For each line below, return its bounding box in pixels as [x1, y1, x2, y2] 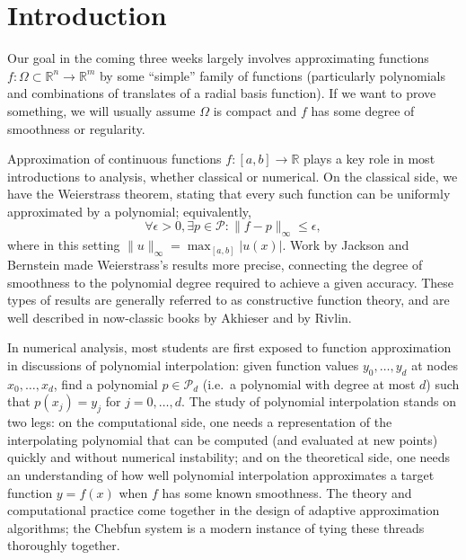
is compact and [213, 101, 297, 120]
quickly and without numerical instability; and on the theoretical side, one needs [7, 448, 451, 467]
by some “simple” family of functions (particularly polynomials [99, 66, 445, 84]
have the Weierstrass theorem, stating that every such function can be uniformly [7, 184, 451, 203]
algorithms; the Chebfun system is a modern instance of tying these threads [7, 518, 425, 537]
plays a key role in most [303, 149, 435, 168]
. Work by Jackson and [282, 236, 409, 254]
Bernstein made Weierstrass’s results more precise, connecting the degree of [7, 255, 423, 274]
